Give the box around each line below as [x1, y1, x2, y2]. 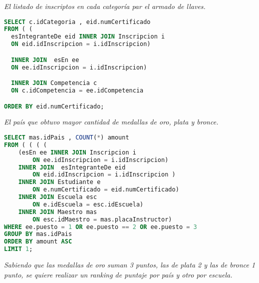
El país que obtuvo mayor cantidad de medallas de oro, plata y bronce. [4, 116, 219, 127]
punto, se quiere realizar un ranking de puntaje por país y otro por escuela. [4, 269, 233, 279]
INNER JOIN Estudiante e [18, 178, 101, 186]
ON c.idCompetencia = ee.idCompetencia [11, 87, 144, 94]
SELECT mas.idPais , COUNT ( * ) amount [4, 134, 129, 141]
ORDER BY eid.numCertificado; [4, 102, 104, 110]
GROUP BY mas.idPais [4, 230, 72, 238]
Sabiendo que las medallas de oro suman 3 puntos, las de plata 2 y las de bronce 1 [4, 259, 256, 270]
